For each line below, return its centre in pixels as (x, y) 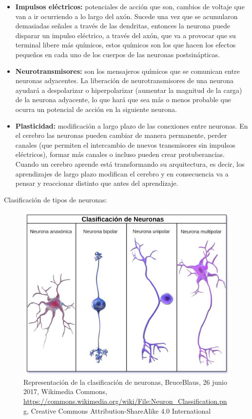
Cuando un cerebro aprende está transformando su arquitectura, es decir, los (130, 164)
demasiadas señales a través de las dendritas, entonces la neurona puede (123, 26)
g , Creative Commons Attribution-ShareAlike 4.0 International (117, 410)
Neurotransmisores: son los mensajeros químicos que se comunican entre (127, 71)
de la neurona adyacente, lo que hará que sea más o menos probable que (123, 99)
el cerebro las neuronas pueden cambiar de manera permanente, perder (121, 135)
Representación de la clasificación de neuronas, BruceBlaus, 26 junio (125, 382)
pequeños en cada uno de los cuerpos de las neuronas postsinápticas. (117, 54)
